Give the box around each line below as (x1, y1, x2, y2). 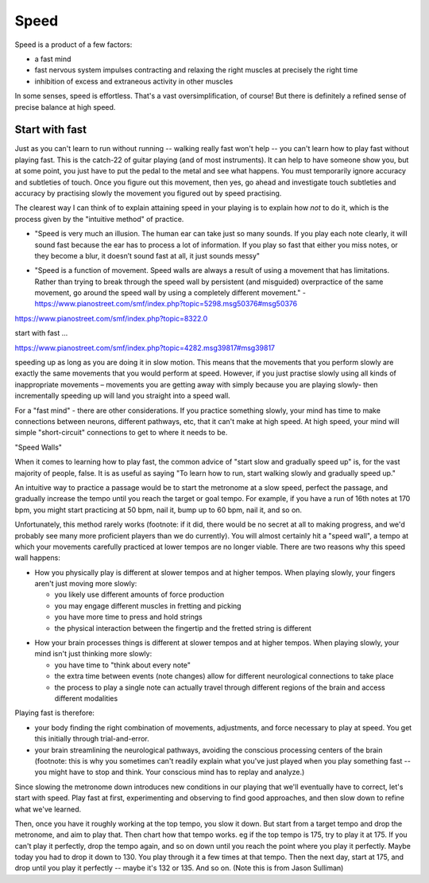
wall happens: (14, 553, 61, 562)
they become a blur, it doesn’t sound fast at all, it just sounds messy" (34, 251, 261, 260)
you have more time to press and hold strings (54, 613, 203, 622)
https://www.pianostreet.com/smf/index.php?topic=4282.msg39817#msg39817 (14, 343, 276, 352)
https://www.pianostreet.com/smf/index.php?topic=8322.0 (14, 313, 208, 323)
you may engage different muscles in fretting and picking (54, 601, 242, 610)
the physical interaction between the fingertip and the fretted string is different (54, 623, 311, 632)
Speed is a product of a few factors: (14, 40, 133, 49)
